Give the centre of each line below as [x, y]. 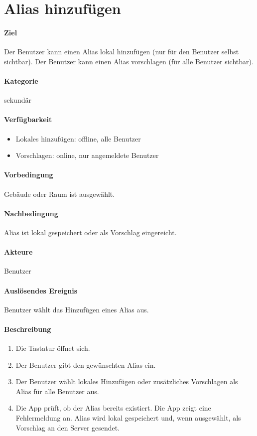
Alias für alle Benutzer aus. [57, 391]
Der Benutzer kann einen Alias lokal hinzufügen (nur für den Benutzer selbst [122, 52]
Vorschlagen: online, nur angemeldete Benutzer [87, 155]
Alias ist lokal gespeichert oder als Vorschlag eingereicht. [90, 232]
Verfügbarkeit [28, 119]
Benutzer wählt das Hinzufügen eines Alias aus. [76, 309]
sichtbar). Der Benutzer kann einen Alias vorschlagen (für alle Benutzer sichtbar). [129, 61]
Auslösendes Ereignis [41, 290]
